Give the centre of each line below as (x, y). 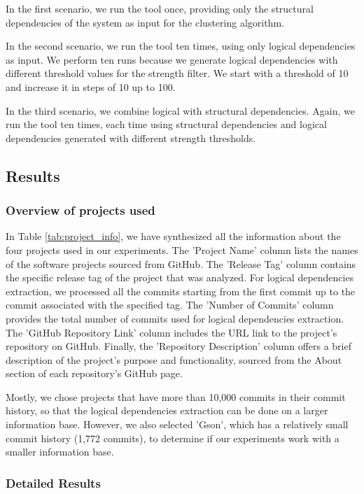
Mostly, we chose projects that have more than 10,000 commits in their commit (176, 396)
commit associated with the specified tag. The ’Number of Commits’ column (170, 305)
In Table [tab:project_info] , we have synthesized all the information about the (173, 236)
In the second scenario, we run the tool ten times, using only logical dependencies (181, 46)
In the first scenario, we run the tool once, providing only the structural (160, 8)
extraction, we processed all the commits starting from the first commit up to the (181, 291)
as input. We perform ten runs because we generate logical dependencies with (172, 59)
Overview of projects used (80, 210)
